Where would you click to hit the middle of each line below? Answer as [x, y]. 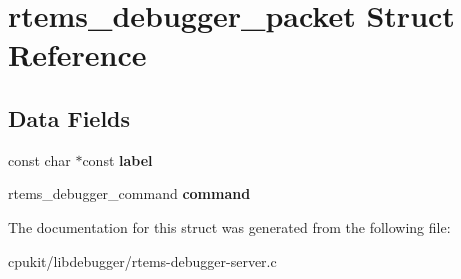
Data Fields [69, 117]
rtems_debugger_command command [129, 193]
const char [39, 159]
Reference [77, 54]
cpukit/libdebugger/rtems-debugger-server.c [142, 260]
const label [117, 159]
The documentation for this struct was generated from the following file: [229, 226]
